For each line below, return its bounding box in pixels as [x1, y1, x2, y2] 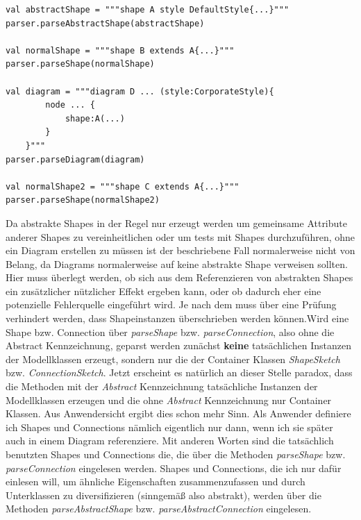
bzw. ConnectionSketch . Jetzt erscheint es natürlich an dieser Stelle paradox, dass [6, 365, 353, 380]
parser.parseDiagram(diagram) [6, 154, 145, 165]
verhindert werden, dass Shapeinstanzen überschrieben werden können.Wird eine [6, 311, 349, 326]
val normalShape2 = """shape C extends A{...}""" [6, 181, 240, 192]
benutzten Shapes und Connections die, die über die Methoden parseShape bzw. [6, 447, 346, 461]
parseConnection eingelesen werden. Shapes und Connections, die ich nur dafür [6, 460, 342, 475]
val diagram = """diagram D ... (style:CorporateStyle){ [6, 86, 274, 97]
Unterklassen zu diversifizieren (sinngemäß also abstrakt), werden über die [6, 487, 321, 502]
